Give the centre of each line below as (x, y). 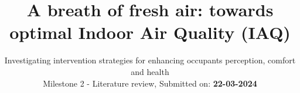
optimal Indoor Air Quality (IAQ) (150, 32)
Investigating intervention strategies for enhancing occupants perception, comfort (150, 60)
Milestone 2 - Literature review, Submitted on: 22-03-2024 (150, 83)
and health (150, 71)
